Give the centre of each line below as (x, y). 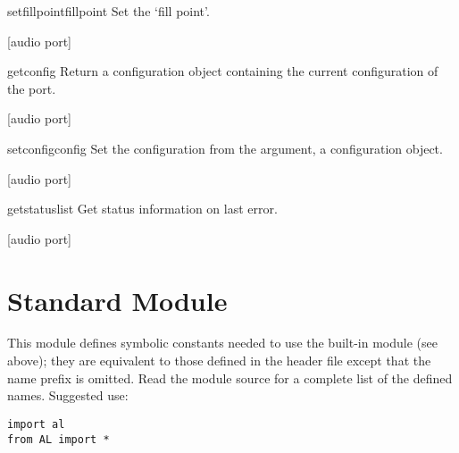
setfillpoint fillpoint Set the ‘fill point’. (108, 11)
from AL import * (58, 439)
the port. (32, 88)
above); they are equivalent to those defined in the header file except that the (219, 361)
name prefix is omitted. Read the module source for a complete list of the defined (230, 377)
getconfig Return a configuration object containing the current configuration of (223, 71)
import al (36, 424)
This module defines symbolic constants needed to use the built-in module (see (222, 343)
